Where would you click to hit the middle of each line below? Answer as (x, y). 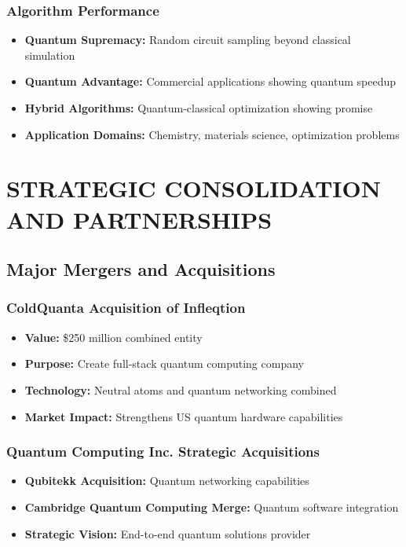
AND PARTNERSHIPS (139, 219)
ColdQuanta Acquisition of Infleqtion (126, 308)
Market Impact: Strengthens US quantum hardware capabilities (184, 416)
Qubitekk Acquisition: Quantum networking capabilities (167, 481)
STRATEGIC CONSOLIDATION (194, 188)
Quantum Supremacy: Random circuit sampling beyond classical (188, 40)
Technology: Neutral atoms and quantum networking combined (181, 389)
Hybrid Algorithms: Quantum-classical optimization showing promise (199, 108)
